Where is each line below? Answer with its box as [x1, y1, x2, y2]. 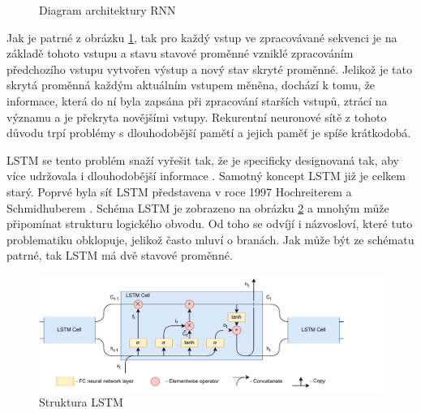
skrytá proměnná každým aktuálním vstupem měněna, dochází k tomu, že [6, 76, 376, 93]
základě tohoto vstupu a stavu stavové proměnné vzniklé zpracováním [6, 45, 354, 62]
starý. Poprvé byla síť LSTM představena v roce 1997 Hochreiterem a [6, 183, 352, 200]
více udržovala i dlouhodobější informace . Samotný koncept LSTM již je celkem [6, 167, 406, 184]
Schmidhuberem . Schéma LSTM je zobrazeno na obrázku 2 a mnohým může [6, 199, 389, 216]
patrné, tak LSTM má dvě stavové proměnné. [6, 247, 233, 264]
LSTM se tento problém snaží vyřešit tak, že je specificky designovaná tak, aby [6, 151, 400, 168]
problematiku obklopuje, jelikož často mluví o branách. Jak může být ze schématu [6, 230, 415, 247]
